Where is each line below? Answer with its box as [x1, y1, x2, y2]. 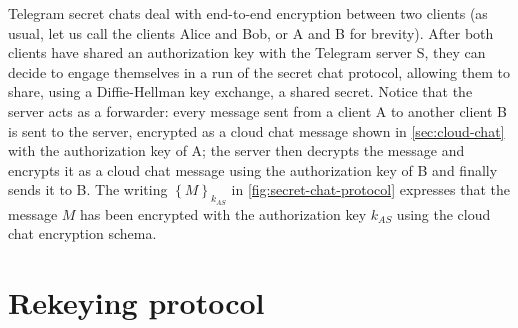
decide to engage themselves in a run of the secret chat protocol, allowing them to [8, 61, 510, 82]
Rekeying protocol [8, 281, 265, 322]
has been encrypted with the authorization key [80, 203, 367, 224]
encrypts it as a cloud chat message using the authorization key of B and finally [8, 159, 498, 180]
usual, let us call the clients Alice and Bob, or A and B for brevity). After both [8, 22, 494, 43]
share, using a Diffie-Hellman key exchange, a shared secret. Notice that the [8, 81, 473, 102]
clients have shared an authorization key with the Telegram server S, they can [8, 42, 486, 63]
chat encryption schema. [8, 223, 157, 244]
